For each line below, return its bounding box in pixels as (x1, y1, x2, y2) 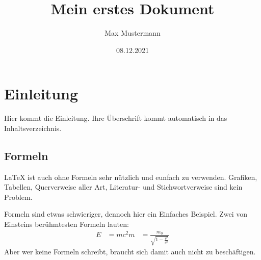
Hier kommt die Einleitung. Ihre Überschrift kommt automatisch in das (4, 113, 227, 123)
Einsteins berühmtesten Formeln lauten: (4, 219, 129, 229)
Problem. (4, 191, 33, 202)
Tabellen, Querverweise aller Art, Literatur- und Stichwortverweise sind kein (4, 181, 243, 192)
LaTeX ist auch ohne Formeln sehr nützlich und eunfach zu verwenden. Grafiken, (4, 171, 257, 182)
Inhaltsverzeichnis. (4, 122, 62, 133)
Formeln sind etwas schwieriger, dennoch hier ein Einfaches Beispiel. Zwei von (4, 209, 248, 219)
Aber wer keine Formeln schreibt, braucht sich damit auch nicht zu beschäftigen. (4, 246, 256, 257)
